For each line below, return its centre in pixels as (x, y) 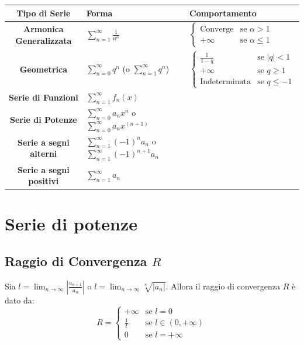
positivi (44, 181)
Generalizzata (44, 40)
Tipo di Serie (44, 13)
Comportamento (223, 13)
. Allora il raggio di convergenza (223, 286)
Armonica (44, 29)
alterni (44, 153)
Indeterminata (225, 82)
